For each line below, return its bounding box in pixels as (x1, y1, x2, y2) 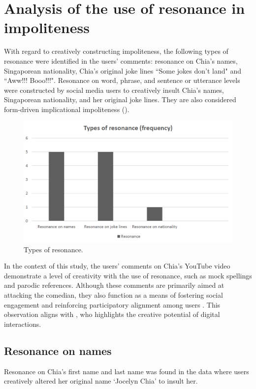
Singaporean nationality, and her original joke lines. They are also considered (4, 94, 236, 105)
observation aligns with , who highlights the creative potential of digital (4, 309, 220, 319)
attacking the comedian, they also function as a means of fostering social (4, 289, 223, 300)
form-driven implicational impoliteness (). (4, 104, 129, 114)
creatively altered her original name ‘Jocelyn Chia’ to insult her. (4, 376, 198, 386)
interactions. (4, 318, 41, 329)
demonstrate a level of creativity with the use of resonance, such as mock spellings (4, 270, 252, 280)
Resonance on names (4, 343, 112, 358)
